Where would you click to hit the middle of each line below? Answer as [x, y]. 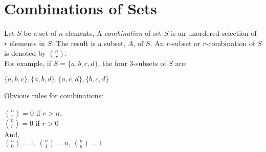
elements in [27, 43]
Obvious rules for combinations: [54, 95]
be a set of [40, 33]
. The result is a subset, [89, 43]
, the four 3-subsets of [132, 63]
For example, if [28, 63]
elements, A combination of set [114, 33]
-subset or [185, 43]
